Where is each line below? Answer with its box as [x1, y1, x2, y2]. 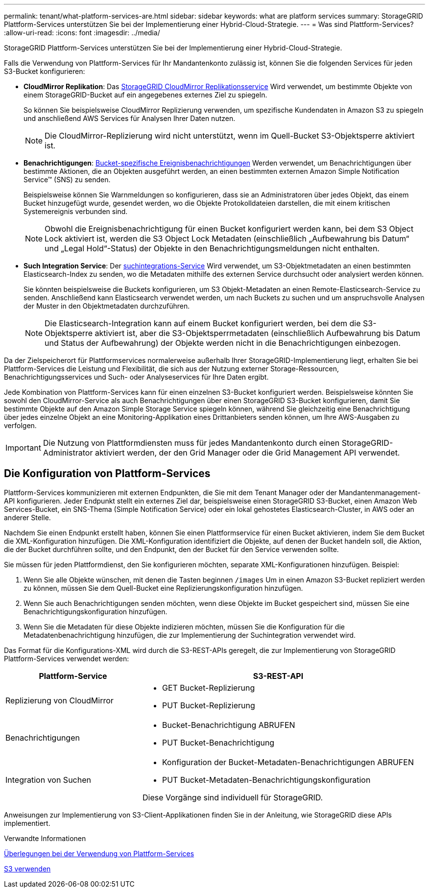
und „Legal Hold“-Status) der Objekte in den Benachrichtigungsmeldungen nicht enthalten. [45, 243, 380, 253]
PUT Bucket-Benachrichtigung [162, 737, 275, 747]
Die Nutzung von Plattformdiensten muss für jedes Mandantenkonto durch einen [43, 438, 340, 448]
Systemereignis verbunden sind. [24, 207, 128, 216]
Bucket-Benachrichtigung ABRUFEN [162, 720, 295, 730]
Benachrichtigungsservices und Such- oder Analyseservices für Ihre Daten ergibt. [4, 373, 269, 381]
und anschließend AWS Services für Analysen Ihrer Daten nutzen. [24, 114, 236, 122]
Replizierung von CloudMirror [5, 695, 114, 705]
